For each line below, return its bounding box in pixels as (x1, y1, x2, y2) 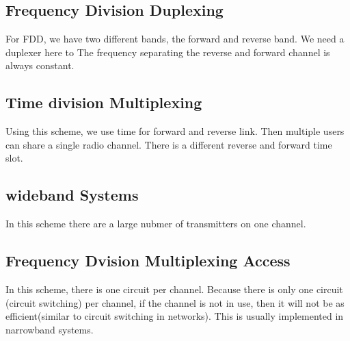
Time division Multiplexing (5, 92, 202, 113)
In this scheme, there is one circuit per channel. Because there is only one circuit (5, 281, 343, 296)
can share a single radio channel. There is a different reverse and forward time (5, 137, 332, 151)
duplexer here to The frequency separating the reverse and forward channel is (5, 45, 330, 59)
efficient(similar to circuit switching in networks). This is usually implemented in (5, 309, 344, 323)
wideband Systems (5, 184, 139, 205)
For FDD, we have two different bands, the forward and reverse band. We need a (5, 31, 345, 46)
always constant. (5, 58, 75, 73)
